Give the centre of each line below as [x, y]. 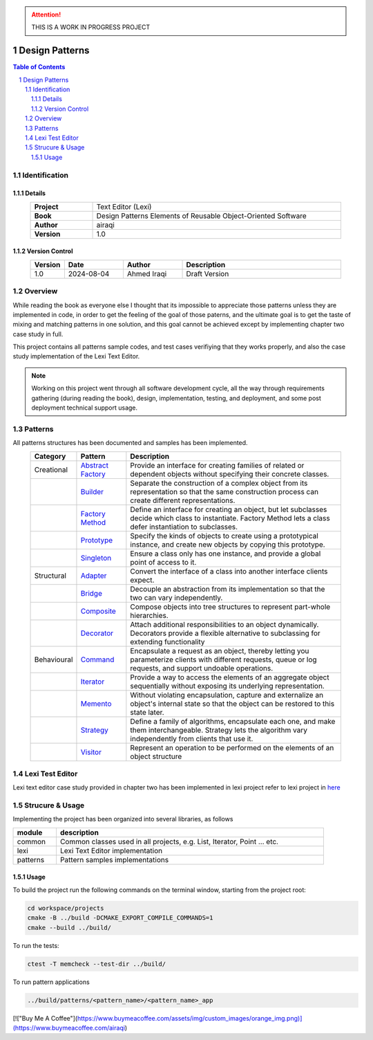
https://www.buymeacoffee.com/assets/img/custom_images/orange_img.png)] [190, 1018]
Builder [92, 491]
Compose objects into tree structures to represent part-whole [230, 607]
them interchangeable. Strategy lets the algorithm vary [219, 730]
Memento [96, 704]
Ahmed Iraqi [147, 273]
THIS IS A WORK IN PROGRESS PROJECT [91, 27]
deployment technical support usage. [85, 408]
